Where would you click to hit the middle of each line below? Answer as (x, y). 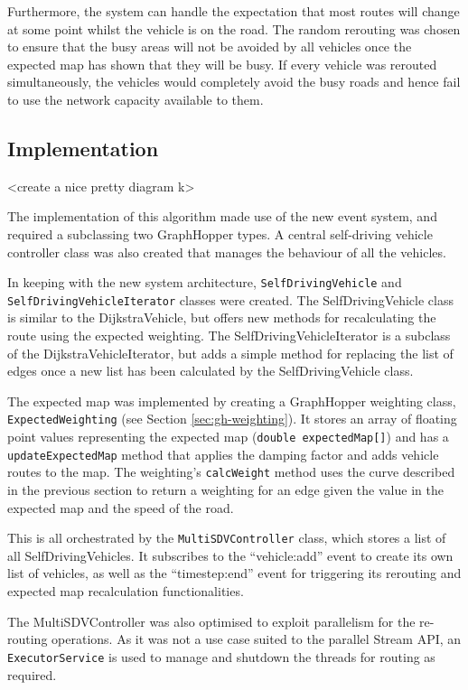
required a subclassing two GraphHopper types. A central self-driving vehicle (220, 233)
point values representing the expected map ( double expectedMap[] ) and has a (228, 437)
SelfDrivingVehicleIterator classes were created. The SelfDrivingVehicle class (230, 299)
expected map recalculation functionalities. (126, 591)
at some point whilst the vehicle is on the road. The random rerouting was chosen (234, 28)
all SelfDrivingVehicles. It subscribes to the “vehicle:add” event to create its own (230, 555)
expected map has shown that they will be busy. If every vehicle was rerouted (222, 64)
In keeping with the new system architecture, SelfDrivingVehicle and (205, 282)
